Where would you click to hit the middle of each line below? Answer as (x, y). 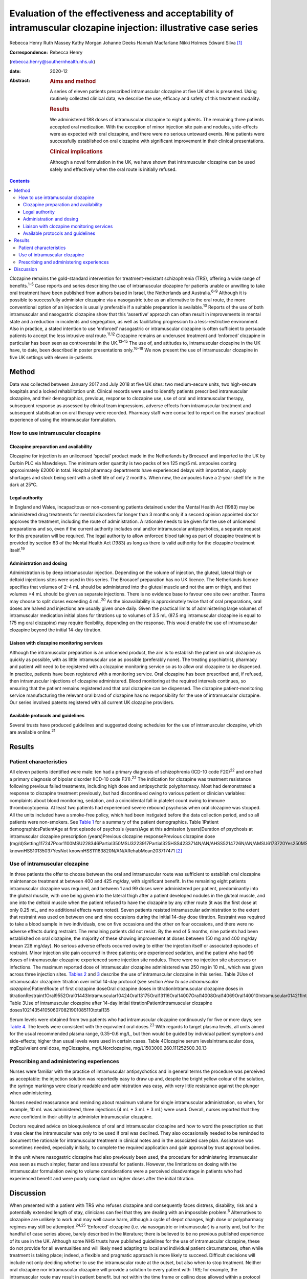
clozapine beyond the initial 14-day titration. (56, 630)
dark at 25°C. (24, 484)
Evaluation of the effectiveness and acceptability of (122, 13)
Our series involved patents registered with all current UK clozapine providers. (92, 702)
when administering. (31, 1093)
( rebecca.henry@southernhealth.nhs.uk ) (52, 62)
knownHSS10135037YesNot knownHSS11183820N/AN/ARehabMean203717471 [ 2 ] (96, 851)
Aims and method (73, 81)
